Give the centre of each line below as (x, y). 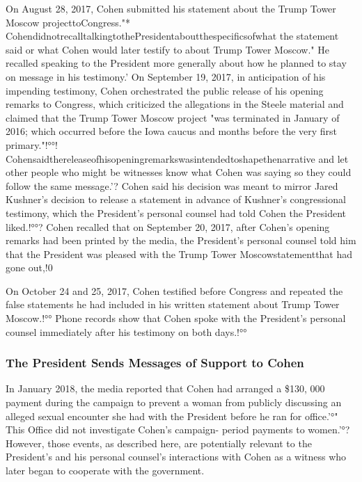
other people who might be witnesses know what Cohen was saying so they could (179, 172)
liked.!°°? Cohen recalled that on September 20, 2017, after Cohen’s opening (168, 226)
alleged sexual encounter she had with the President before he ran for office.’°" (172, 416)
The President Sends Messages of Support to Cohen (155, 363)
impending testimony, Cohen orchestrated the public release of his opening (165, 90)
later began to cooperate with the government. (105, 471)
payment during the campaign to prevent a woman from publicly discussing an (174, 402)
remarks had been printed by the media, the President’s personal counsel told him (181, 240)
